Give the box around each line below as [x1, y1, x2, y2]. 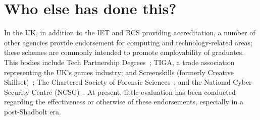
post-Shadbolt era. [4, 106, 61, 116]
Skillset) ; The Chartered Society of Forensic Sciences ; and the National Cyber [4, 77, 252, 87]
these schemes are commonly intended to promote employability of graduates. [4, 47, 244, 57]
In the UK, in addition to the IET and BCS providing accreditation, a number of [4, 27, 255, 38]
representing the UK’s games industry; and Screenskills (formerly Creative [4, 67, 234, 77]
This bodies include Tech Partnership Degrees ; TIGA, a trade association [4, 56, 235, 67]
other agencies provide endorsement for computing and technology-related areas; [4, 37, 253, 47]
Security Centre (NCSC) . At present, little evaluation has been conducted [4, 86, 236, 97]
